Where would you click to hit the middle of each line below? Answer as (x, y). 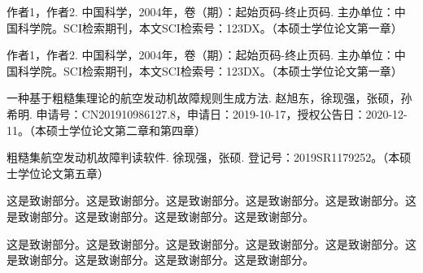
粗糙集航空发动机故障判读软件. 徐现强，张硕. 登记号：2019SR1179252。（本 (203, 157)
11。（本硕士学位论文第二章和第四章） (106, 130)
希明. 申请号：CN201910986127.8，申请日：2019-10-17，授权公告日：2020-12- (207, 113)
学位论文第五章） (63, 173)
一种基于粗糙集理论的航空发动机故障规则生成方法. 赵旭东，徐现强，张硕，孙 (209, 98)
